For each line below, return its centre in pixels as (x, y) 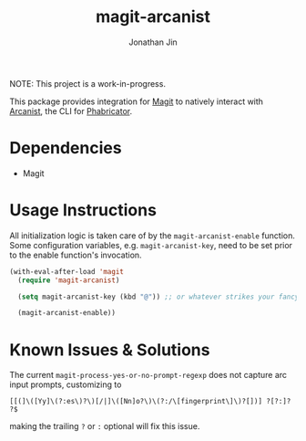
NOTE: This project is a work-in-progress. (88, 83)
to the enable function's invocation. (76, 255)
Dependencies (66, 148)
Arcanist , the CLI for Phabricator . (71, 110)
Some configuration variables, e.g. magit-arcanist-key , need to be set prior (151, 245)
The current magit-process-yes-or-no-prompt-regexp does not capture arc (148, 375)
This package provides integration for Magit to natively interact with (137, 101)
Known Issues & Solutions (110, 350)
